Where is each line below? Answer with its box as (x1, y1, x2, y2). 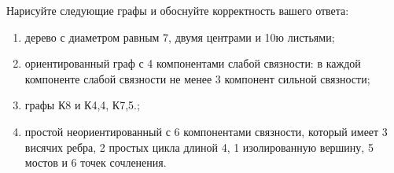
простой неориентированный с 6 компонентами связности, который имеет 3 (24, 123, 388, 139)
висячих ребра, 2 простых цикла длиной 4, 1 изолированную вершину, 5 (24, 138, 374, 155)
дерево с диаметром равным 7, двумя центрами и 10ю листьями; (24, 28, 335, 45)
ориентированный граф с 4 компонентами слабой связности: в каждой (24, 55, 361, 72)
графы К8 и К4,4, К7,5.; (24, 97, 140, 113)
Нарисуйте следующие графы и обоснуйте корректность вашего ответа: (6, 2, 349, 18)
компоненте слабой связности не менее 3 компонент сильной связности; (24, 70, 370, 86)
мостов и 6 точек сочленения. (24, 154, 167, 171)
